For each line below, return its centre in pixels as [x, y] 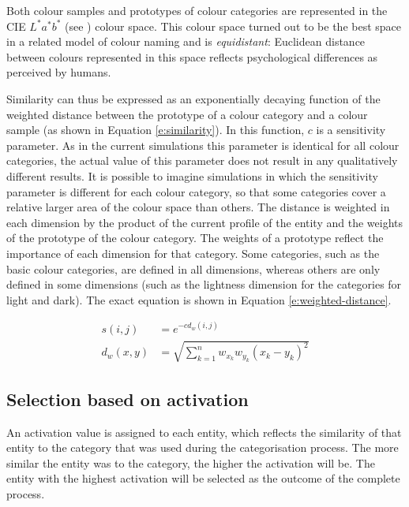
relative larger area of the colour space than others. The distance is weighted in [198, 207]
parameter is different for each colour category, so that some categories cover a [196, 191]
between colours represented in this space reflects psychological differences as [192, 56]
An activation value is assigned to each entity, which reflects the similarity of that [204, 432]
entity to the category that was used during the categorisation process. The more [203, 447]
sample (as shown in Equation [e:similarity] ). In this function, [156, 130]
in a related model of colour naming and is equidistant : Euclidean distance [186, 41]
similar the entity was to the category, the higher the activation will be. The [191, 462]
